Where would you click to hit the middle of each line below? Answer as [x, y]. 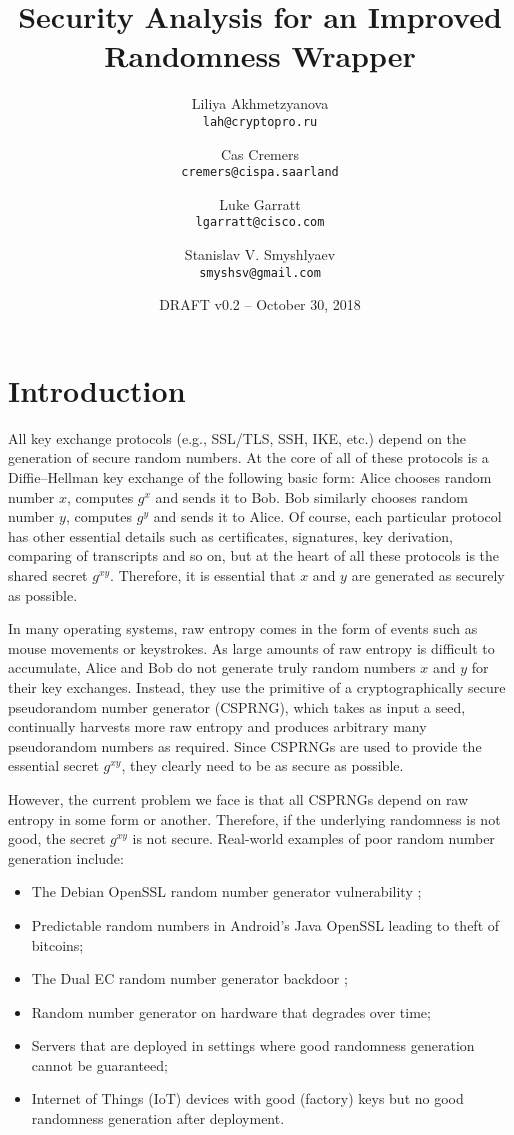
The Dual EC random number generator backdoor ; [189, 978]
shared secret [48, 575]
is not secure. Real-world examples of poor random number [313, 838]
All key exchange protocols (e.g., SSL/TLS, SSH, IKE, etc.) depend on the [237, 437]
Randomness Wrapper [260, 55]
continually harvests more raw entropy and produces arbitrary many [217, 726]
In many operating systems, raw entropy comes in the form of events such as [243, 628]
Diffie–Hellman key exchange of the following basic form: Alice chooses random [250, 477]
